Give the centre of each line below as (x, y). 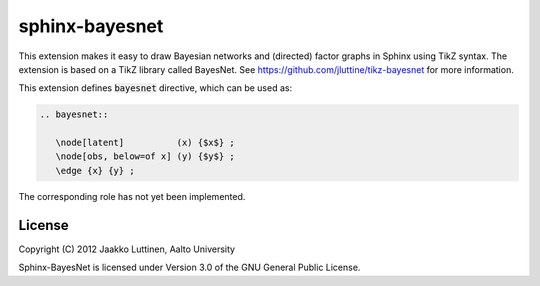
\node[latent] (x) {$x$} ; (145, 143)
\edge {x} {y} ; (95, 170)
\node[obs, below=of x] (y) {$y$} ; (145, 156)
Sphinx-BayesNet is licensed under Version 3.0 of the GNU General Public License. (189, 267)
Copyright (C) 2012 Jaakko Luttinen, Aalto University (126, 249)
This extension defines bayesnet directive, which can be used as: (155, 88)
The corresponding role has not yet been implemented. (132, 196)
